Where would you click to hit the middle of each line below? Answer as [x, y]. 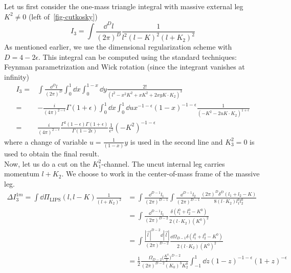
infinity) [17, 76]
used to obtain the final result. [52, 153]
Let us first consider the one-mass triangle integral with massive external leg [124, 6]
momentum [22, 174]
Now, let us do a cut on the [47, 163]
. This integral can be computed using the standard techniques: [138, 56]
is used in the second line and [176, 141]
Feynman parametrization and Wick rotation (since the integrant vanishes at [125, 67]
